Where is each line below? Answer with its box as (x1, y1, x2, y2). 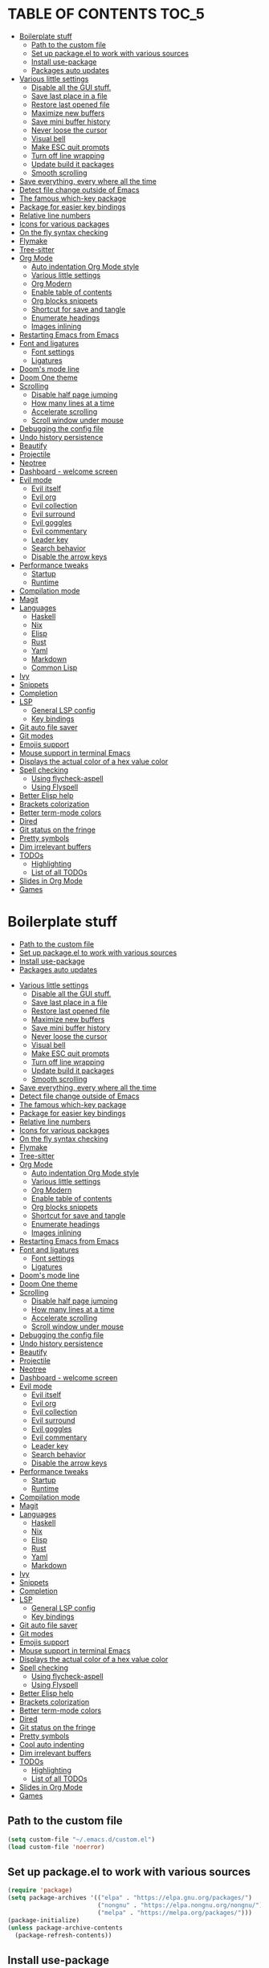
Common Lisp (31, 662, 78, 672)
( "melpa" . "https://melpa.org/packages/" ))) (96, 1909, 252, 1917)
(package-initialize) (7, 1916, 80, 1924)
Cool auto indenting (18, 1739, 85, 1749)
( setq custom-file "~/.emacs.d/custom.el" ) (7, 1836, 156, 1844)
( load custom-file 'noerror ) (7, 1843, 105, 1851)
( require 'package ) (7, 1886, 73, 1895)
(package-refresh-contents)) (14, 1931, 112, 1939)
